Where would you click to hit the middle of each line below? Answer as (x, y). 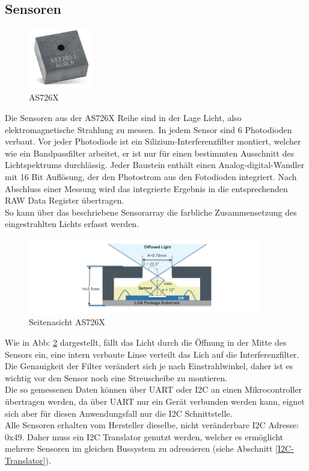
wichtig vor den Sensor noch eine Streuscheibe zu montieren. (116, 377)
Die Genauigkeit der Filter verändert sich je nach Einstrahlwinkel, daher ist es (149, 366)
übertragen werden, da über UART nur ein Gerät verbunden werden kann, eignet (155, 401)
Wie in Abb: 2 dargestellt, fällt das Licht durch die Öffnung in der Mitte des (146, 342)
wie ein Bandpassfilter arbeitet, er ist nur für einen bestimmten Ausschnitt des (150, 153)
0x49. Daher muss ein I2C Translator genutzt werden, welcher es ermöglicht (144, 436)
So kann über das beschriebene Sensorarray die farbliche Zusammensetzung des (151, 212)
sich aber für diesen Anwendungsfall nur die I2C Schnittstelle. (119, 413)
